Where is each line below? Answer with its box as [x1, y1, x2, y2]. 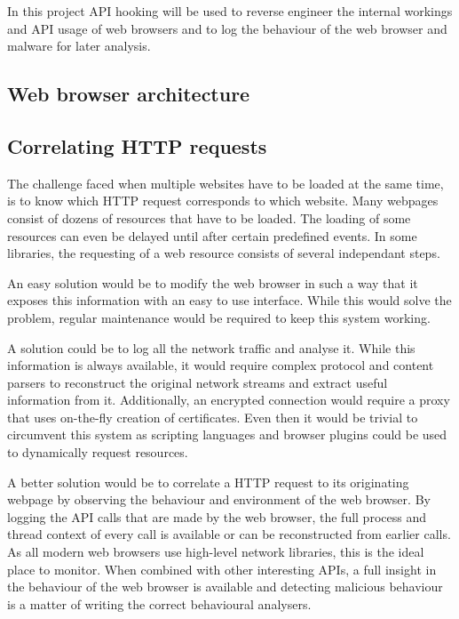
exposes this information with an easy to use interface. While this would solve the [7, 291, 452, 309]
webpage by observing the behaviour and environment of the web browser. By [7, 490, 431, 509]
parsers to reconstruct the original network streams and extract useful [7, 373, 388, 391]
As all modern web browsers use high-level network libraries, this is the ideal [7, 543, 424, 561]
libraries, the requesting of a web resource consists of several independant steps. [7, 244, 440, 262]
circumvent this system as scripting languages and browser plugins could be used [7, 425, 447, 444]
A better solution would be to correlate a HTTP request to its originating [7, 472, 409, 491]
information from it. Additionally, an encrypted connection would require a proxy [7, 390, 450, 409]
